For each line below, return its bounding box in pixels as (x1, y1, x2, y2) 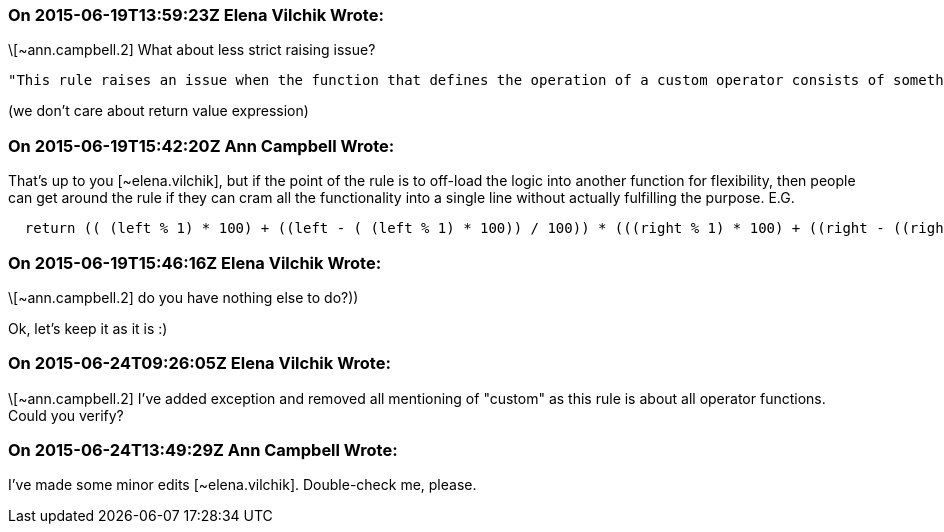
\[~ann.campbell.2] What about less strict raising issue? (8, 41, 376, 59)
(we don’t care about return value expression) (8, 102, 309, 120)
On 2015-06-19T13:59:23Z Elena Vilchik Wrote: (8, 5, 384, 25)
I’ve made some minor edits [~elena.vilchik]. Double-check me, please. (8, 476, 477, 494)
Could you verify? (8, 406, 124, 424)
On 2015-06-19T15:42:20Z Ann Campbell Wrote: (8, 135, 395, 156)
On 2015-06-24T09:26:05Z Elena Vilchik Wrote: (8, 353, 391, 374)
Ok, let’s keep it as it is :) (8, 319, 168, 337)
